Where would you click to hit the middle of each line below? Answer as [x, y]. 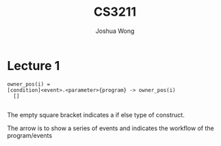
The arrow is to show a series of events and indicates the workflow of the [110, 128]
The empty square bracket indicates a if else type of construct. [96, 114]
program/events [30, 135]
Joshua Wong [115, 31]
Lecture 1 [34, 65]
